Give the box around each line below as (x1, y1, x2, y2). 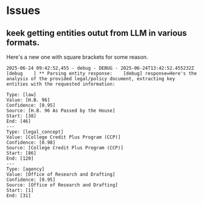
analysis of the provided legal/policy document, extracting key (6, 76, 175, 82)
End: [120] (6, 155, 34, 161)
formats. (6, 37, 40, 47)
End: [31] (6, 192, 32, 199)
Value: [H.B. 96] (6, 97, 50, 103)
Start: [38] (6, 113, 36, 119)
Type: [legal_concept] (6, 129, 64, 135)
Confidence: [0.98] (6, 140, 56, 146)
